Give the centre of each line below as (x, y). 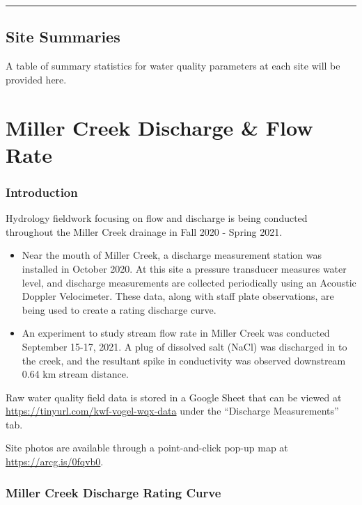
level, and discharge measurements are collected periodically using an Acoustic (189, 282)
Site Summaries (63, 37)
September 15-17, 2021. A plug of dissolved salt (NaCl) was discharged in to (184, 346)
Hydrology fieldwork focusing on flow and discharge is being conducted (157, 218)
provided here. (36, 79)
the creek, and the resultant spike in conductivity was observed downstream (184, 360)
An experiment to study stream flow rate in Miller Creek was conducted (176, 333)
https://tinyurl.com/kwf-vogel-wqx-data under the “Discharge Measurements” (172, 411)
